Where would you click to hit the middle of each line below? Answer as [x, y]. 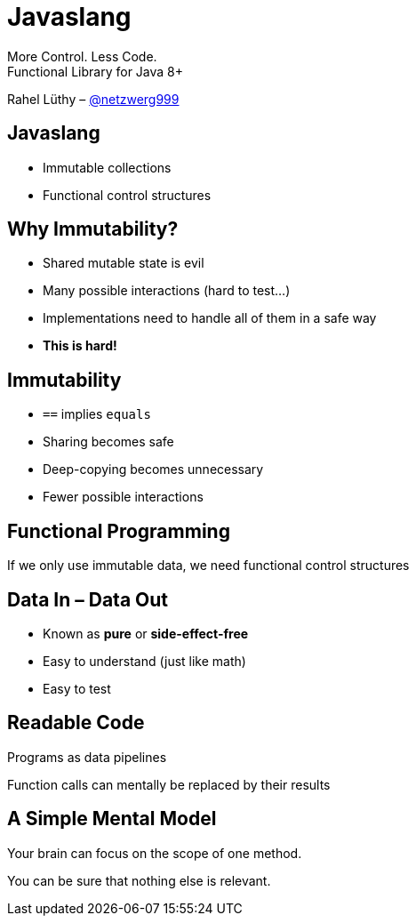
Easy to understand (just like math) [144, 661]
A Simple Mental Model [112, 819]
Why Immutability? [93, 229]
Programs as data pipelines [87, 757]
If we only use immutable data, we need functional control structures [208, 566]
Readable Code [76, 723]
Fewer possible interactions [123, 497]
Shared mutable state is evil [124, 263]
